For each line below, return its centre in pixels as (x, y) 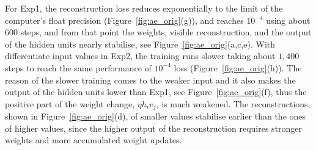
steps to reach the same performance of (78, 67)
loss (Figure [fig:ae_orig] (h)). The (238, 67)
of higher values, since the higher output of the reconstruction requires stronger (154, 128)
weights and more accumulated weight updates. (94, 140)
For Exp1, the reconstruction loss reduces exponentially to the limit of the (144, 8)
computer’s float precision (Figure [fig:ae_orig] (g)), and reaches (124, 20)
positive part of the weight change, (70, 103)
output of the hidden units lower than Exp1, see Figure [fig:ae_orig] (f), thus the (156, 92)
